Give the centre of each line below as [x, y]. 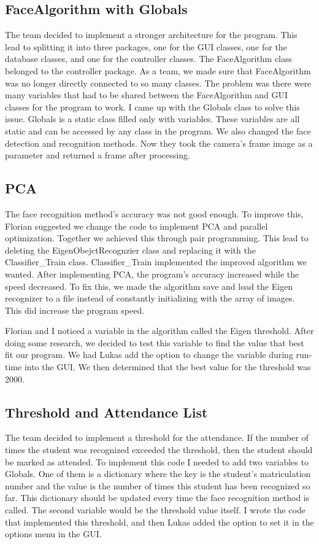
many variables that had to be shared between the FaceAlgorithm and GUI [147, 95]
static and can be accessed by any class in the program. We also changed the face [158, 130]
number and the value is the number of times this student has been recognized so [158, 485]
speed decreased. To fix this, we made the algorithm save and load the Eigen [149, 286]
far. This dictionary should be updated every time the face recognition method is [157, 498]
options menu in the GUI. [53, 534]
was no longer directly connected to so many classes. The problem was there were [158, 83]
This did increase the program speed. [75, 310]
